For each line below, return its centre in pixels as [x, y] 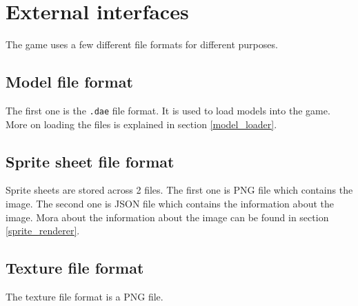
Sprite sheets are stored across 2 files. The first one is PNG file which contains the [179, 190]
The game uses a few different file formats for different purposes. [142, 44]
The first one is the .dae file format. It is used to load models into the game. [168, 110]
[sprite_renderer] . [43, 231]
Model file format [69, 82]
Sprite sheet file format [90, 161]
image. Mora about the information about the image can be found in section [167, 217]
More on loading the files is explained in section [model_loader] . [141, 124]
